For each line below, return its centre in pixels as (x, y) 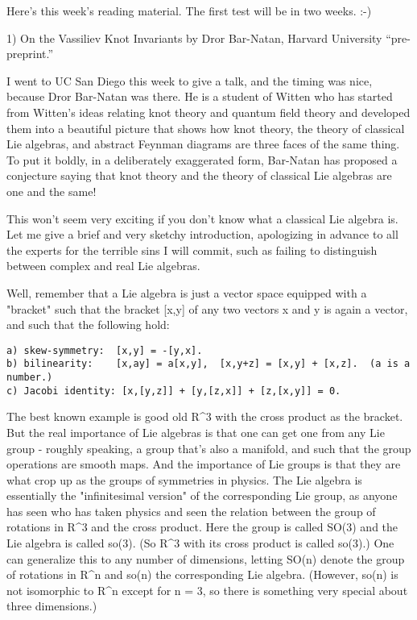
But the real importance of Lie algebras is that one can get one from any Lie (196, 432)
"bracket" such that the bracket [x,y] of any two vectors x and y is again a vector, (207, 308)
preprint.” (30, 54)
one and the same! (52, 191)
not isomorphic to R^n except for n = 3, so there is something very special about (207, 590)
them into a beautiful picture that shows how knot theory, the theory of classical (206, 128)
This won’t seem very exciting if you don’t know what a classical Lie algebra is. (202, 218)
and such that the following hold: (88, 325)
